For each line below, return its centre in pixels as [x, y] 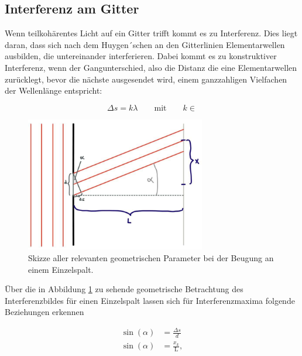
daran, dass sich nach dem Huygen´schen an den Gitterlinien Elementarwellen [145, 44]
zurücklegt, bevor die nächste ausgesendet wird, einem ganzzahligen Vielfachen [146, 79]
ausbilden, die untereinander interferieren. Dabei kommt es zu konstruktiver [141, 56]
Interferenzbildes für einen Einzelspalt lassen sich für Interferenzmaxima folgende [150, 300]
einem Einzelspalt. [61, 269]
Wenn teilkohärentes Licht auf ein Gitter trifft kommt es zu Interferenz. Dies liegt [151, 33]
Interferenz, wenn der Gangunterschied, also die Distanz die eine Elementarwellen [151, 67]
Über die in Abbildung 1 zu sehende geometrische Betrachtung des [124, 289]
